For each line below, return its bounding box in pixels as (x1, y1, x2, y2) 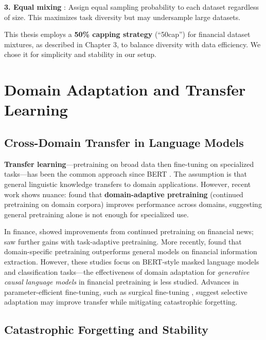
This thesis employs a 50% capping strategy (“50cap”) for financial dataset (4, 29, 251, 40)
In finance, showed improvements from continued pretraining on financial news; (4, 226, 254, 237)
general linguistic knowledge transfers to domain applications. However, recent (4, 178, 251, 189)
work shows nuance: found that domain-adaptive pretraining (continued (4, 188, 243, 199)
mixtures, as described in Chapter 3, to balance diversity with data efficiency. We (4, 39, 261, 49)
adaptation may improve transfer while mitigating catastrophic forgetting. (4, 296, 238, 307)
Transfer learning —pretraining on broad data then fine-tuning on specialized (4, 158, 254, 169)
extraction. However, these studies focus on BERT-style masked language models (4, 256, 259, 267)
